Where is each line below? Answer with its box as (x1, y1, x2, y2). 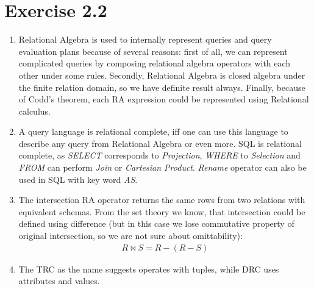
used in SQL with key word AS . (18, 173, 138, 185)
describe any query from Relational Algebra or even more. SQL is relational (18, 137, 302, 149)
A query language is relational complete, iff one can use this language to (18, 125, 288, 138)
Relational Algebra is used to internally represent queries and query (18, 33, 272, 46)
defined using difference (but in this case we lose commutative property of (18, 217, 294, 230)
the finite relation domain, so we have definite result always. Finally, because (18, 80, 305, 93)
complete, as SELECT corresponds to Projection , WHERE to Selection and (18, 149, 301, 162)
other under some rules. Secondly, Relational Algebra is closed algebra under (18, 68, 305, 81)
